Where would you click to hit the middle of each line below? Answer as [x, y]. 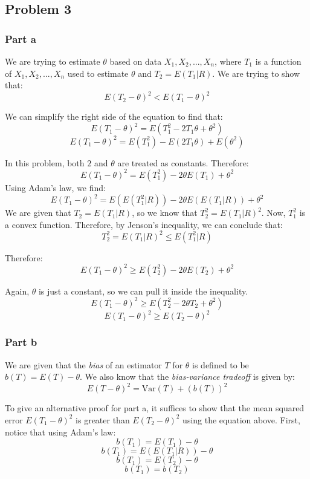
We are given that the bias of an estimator [83, 364]
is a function [278, 61]
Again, [17, 291]
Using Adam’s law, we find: [55, 187]
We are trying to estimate [53, 61]
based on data [136, 61]
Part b [21, 342]
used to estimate [98, 73]
